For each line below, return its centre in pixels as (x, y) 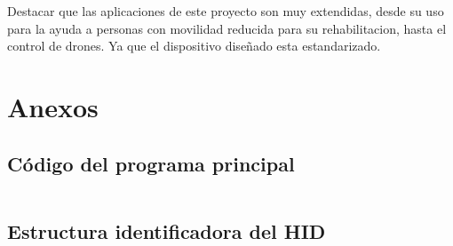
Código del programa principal (151, 163)
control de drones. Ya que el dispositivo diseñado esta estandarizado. (194, 46)
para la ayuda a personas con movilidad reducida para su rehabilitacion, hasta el (227, 28)
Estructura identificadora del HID (167, 230)
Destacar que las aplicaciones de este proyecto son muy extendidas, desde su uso (226, 11)
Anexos (53, 106)
